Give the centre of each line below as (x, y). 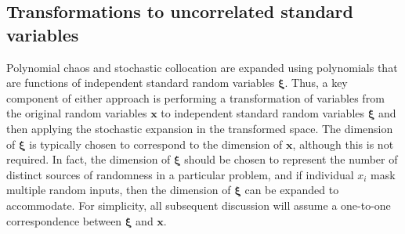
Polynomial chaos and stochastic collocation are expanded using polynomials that (202, 67)
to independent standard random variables (263, 113)
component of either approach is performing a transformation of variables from (195, 97)
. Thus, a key (316, 83)
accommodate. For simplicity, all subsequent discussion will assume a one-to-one (199, 205)
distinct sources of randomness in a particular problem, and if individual (180, 174)
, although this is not (343, 144)
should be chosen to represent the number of (291, 159)
